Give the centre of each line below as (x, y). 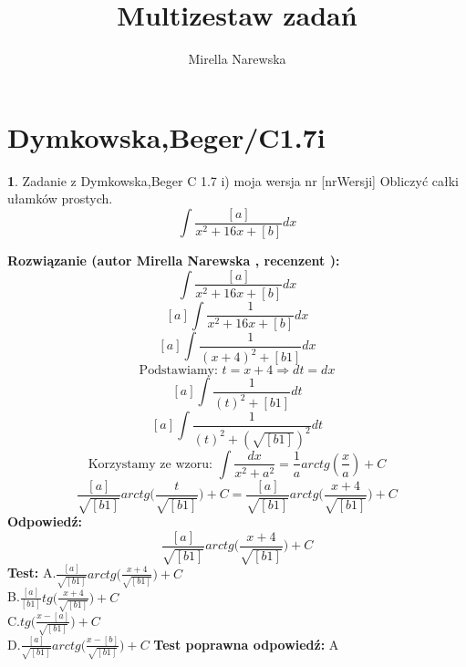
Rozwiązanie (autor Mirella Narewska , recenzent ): (174, 260)
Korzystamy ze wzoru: (150, 464)
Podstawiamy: (178, 371)
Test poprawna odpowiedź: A (246, 644)
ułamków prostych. (60, 198)
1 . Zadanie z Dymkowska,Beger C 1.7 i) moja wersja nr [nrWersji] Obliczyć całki (233, 180)
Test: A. (32, 573)
